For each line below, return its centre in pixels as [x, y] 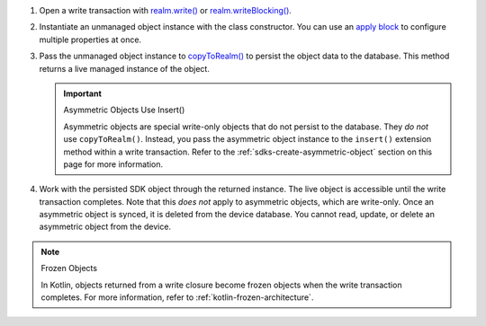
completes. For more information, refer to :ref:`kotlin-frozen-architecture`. [177, 297]
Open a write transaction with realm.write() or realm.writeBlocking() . [166, 10]
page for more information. [113, 164]
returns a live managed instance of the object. [125, 68]
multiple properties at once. [90, 40]
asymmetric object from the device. [105, 227]
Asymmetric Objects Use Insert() [124, 110]
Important [83, 93]
